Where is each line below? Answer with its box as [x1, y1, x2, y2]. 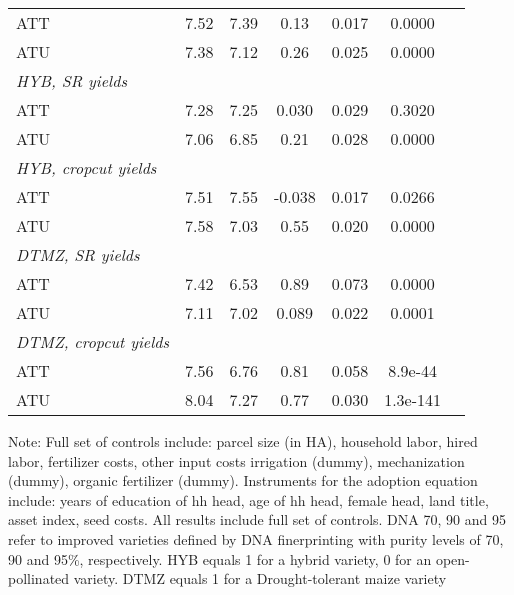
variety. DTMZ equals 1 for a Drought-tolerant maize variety [73, 568, 447, 589]
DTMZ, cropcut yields [16, 330, 170, 353]
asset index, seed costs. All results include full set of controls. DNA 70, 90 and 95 [8, 509, 506, 530]
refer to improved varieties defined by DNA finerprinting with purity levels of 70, [8, 528, 504, 549]
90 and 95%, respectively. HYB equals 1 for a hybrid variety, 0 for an [8, 548, 432, 569]
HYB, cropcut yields [16, 156, 157, 179]
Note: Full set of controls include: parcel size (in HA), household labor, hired [8, 431, 478, 451]
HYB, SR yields [16, 69, 127, 92]
